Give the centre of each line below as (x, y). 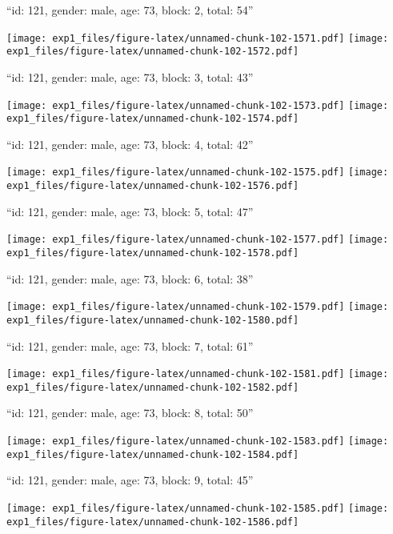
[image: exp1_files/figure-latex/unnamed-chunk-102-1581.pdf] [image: (198, 374)
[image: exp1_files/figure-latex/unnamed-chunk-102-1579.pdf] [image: (198, 307)
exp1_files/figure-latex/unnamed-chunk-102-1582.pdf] (153, 387)
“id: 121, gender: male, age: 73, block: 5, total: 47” (130, 211)
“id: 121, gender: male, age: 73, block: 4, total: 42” (130, 144)
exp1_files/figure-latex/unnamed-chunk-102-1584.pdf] (153, 454)
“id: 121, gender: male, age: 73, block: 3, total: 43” (130, 76)
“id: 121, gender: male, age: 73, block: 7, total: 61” (130, 345)
